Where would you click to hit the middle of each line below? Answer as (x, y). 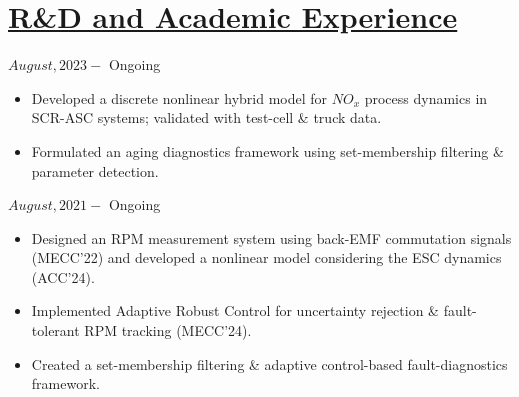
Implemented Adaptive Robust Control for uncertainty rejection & (235, 310)
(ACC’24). (63, 276)
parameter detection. (95, 170)
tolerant (55, 330)
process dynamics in (426, 97)
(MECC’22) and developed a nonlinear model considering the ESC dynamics (266, 257)
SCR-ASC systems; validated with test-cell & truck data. (206, 117)
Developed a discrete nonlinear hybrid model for (179, 97)
